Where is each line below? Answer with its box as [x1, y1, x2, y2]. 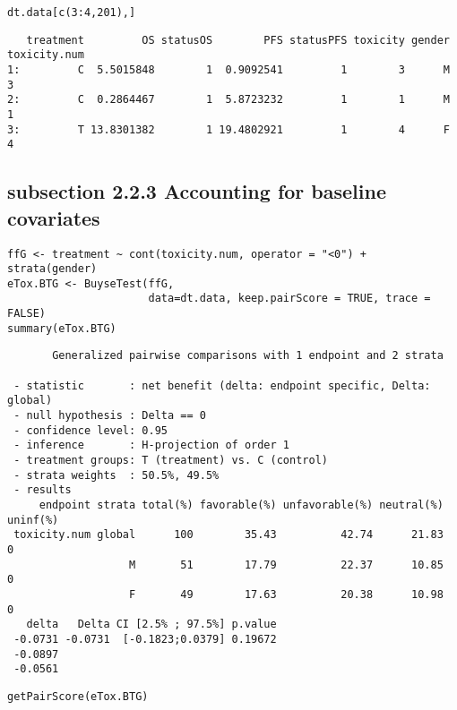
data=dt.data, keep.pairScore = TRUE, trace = [148, 292, 431, 305]
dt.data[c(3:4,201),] [7, 6, 136, 19]
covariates [7, 203, 100, 231]
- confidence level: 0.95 [13, 423, 168, 437]
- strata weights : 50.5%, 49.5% [13, 468, 220, 482]
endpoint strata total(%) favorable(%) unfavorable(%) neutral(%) [39, 499, 444, 511]
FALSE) [7, 307, 46, 321]
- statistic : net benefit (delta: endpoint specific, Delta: [13, 379, 431, 392]
